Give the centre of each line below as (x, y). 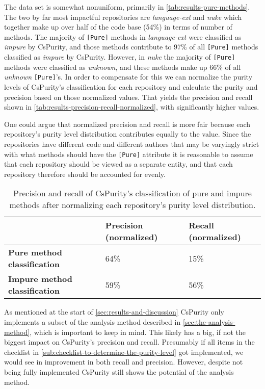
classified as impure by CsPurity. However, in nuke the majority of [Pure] (120, 57)
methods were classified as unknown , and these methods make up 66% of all (123, 67)
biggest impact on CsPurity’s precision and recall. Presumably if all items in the (129, 342)
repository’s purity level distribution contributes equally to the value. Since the (128, 134)
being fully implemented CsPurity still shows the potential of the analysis (119, 371)
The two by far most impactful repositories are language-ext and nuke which (123, 17)
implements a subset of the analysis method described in (92, 322)
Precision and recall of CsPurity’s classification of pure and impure (132, 193)
